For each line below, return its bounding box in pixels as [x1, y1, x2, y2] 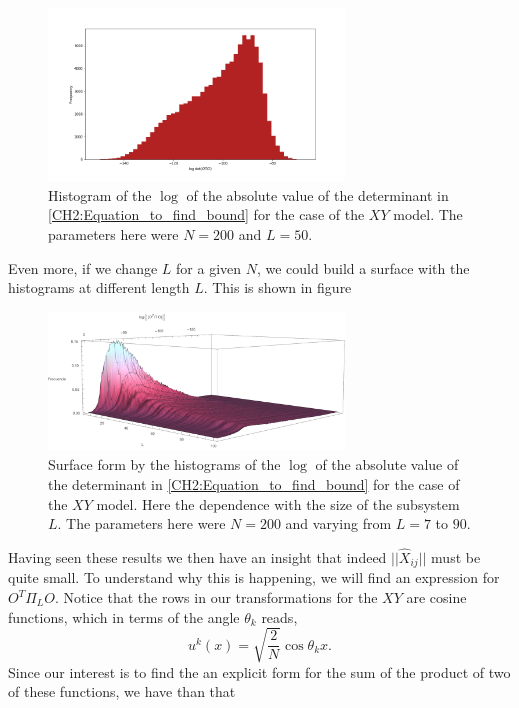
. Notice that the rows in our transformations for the [54, 587, 378, 608]
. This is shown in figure [203, 277, 352, 298]
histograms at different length [8, 277, 190, 298]
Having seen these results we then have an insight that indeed [8, 546, 387, 567]
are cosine [406, 587, 467, 608]
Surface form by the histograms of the [48, 454, 281, 475]
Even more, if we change [8, 257, 158, 278]
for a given [176, 257, 242, 278]
